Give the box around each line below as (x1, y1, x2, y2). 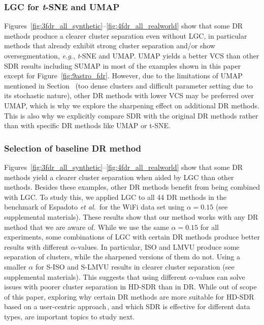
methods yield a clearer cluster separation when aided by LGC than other (4, 171, 234, 182)
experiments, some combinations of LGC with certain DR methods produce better (4, 231, 260, 242)
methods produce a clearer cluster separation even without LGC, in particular (4, 30, 247, 41)
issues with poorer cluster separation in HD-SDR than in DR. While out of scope (4, 281, 257, 292)
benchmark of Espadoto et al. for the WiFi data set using (4, 201, 185, 212)
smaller (4, 261, 26, 272)
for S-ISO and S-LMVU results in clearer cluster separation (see (35, 261, 235, 272)
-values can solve (193, 271, 245, 282)
